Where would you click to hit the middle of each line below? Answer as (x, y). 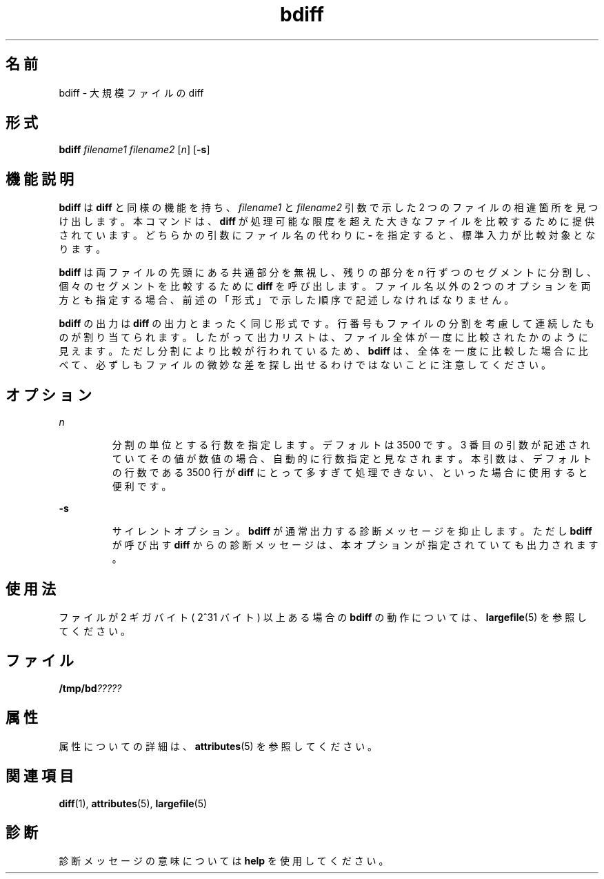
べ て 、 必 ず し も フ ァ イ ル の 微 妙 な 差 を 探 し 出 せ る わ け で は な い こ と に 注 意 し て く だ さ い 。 (305, 365)
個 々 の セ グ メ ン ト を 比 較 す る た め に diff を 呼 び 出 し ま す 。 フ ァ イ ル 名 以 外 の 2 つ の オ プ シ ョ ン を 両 (325, 286)
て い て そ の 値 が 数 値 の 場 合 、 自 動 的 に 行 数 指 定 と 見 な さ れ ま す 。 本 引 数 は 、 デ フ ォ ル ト (352, 459)
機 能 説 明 (40, 179)
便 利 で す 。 (142, 486)
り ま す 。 (82, 249)
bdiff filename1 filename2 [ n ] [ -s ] (134, 150)
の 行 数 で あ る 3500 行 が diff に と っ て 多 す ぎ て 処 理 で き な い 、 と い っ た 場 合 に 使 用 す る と (350, 473)
